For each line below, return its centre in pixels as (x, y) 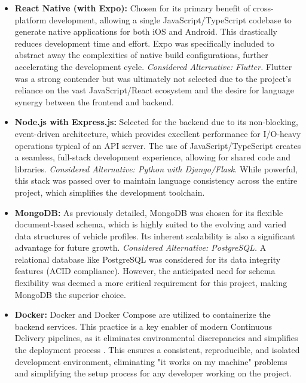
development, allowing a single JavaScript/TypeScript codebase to (170, 19)
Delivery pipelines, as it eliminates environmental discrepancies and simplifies (156, 338)
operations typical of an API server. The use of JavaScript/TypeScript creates (158, 145)
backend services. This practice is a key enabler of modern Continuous (143, 326)
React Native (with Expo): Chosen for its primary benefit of (132, 8)
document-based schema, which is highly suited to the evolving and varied (150, 224)
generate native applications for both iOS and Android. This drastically (146, 31)
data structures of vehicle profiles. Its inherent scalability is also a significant (155, 235)
